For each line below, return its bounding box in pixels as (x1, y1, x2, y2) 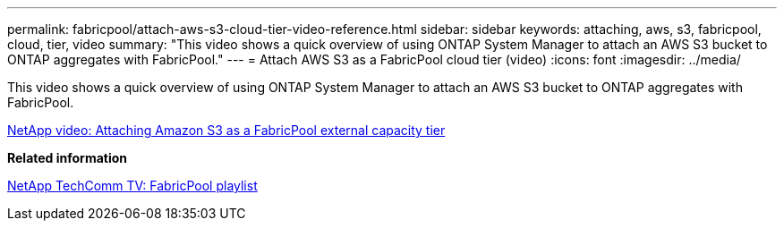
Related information (7, 150, 128, 165)
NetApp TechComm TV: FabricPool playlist (7, 178, 258, 193)
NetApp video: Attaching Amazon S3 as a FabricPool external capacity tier (7, 122, 446, 138)
